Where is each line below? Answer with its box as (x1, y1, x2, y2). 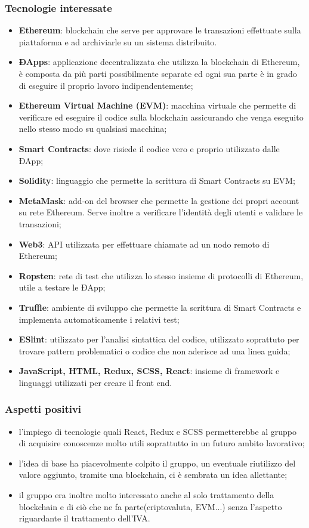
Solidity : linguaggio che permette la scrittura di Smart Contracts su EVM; (18, 174, 295, 187)
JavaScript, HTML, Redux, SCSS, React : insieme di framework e (18, 365, 280, 377)
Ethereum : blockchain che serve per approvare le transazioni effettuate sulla (18, 24, 301, 36)
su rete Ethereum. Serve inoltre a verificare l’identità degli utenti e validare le (18, 206, 303, 218)
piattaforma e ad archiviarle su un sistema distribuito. (18, 35, 217, 48)
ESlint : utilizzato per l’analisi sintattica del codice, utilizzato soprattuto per (18, 333, 299, 345)
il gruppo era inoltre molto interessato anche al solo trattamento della (18, 489, 274, 501)
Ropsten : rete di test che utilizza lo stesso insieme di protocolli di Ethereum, (18, 269, 304, 282)
